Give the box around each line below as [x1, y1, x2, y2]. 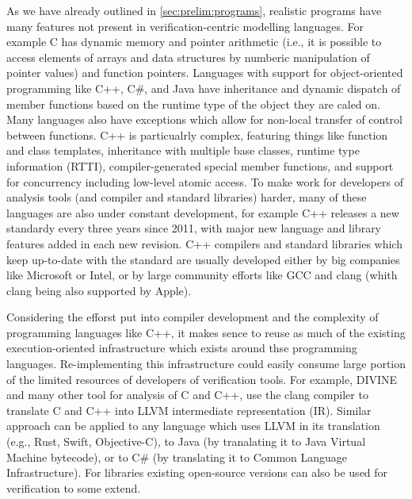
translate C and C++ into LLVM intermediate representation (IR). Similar [6, 401, 372, 418]
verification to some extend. [6, 479, 141, 496]
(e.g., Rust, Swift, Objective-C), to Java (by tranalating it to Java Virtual [6, 433, 366, 450]
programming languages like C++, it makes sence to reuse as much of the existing [6, 324, 406, 340]
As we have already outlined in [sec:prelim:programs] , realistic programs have [6, 2, 382, 18]
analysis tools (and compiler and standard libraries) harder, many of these [6, 189, 367, 205]
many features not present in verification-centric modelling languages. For [6, 17, 364, 34]
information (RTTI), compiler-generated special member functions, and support [6, 157, 394, 174]
